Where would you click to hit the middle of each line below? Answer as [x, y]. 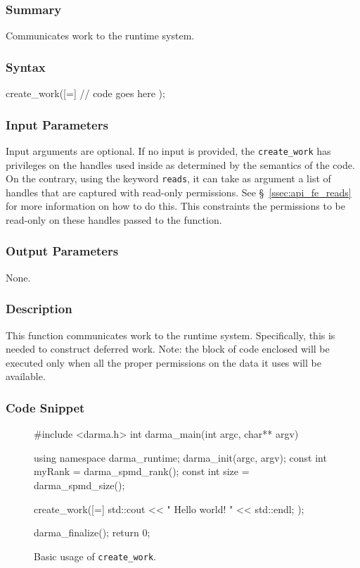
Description [39, 309]
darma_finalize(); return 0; [92, 532]
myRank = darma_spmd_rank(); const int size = [142, 471]
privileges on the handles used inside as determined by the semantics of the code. [180, 164]
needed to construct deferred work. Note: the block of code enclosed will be [168, 349]
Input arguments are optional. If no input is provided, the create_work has [168, 150]
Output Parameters [62, 251]
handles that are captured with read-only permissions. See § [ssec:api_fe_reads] [179, 192]
